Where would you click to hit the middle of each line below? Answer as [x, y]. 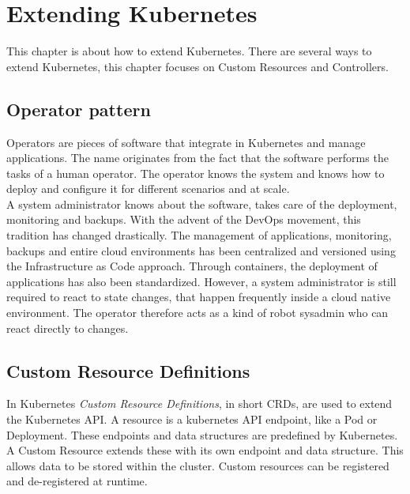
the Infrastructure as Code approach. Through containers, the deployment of [192, 266]
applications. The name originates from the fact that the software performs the [197, 158]
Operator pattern [79, 109]
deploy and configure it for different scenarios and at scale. [148, 189]
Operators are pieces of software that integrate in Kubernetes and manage [186, 142]
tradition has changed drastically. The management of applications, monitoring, [199, 235]
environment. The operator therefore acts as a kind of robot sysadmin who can [197, 313]
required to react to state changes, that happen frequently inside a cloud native [199, 297]
